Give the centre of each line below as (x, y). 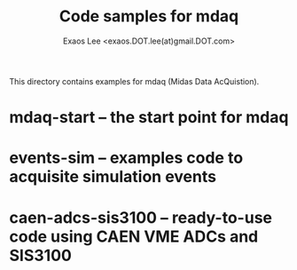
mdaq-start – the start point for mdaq (149, 118)
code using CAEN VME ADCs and (134, 236)
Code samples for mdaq (149, 16)
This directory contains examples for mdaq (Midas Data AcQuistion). (134, 81)
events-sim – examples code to (126, 158)
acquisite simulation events (113, 177)
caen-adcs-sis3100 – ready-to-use (141, 217)
